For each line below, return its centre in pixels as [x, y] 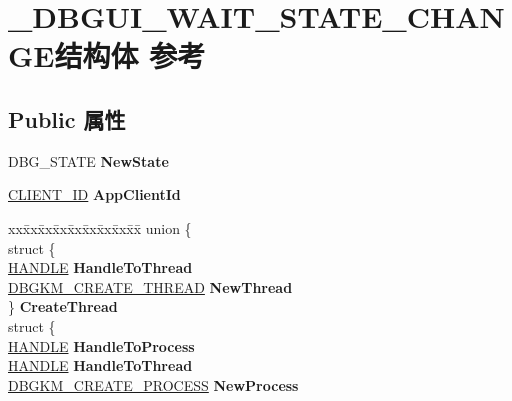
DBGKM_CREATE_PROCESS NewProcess [153, 384]
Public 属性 [67, 118]
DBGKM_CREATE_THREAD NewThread [150, 286]
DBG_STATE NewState [88, 160]
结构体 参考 [130, 55]
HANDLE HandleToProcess [101, 345]
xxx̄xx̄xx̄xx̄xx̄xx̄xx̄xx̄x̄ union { [100, 227]
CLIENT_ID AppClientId [94, 194]
